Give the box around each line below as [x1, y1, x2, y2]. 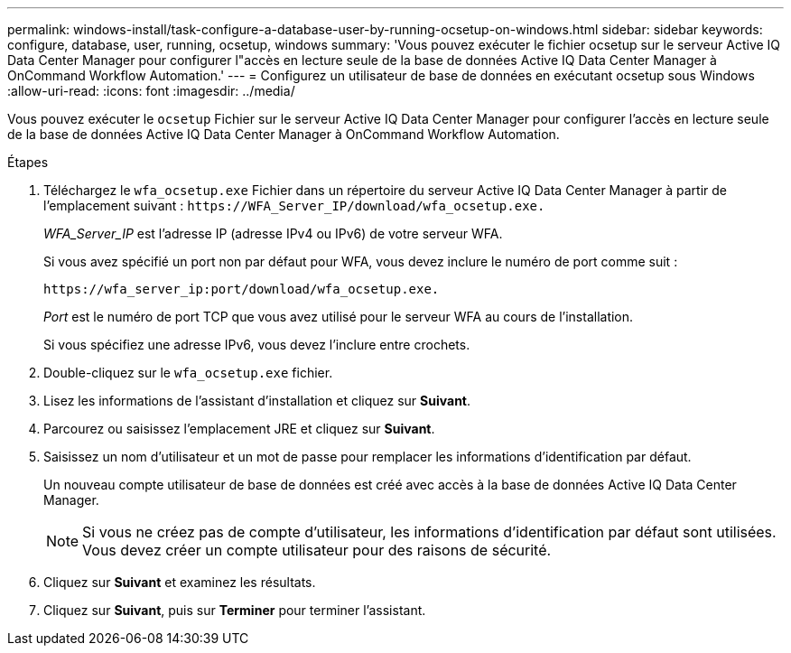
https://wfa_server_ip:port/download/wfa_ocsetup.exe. [43, 282, 440, 296]
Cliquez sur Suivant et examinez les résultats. [43, 574, 316, 590]
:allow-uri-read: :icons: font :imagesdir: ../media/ [7, 83, 295, 98]
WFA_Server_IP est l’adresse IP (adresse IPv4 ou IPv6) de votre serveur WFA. [43, 226, 503, 241]
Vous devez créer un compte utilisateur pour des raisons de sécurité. [82, 541, 552, 559]
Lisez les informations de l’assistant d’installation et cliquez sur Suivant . [43, 393, 471, 408]
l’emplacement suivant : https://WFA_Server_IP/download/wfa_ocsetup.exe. [43, 198, 545, 213]
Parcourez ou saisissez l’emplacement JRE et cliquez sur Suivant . [43, 421, 435, 436]
